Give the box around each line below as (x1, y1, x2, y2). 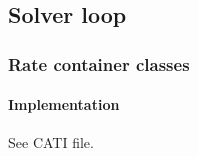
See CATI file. (8, 132, 94, 153)
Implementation (8, 94, 120, 115)
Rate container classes (8, 51, 190, 76)
